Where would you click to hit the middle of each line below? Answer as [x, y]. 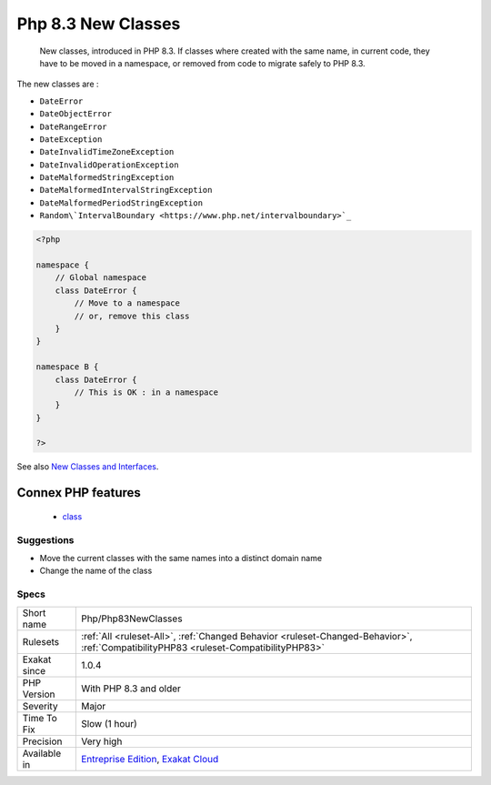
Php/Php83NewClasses [131, 619]
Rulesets [40, 641]
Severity [40, 706]
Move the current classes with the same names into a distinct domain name [181, 558]
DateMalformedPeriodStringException [121, 203]
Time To [40, 718]
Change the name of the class [96, 571]
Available [42, 753]
